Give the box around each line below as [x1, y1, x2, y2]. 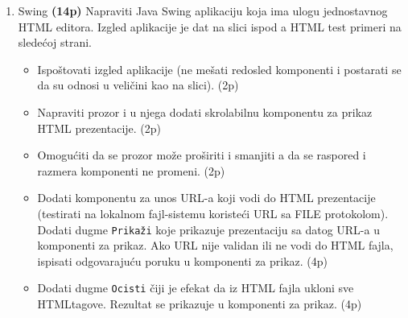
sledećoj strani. [18, 34, 92, 51]
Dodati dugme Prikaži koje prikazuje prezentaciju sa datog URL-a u [37, 221, 380, 237]
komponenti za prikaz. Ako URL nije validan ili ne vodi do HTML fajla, [37, 237, 394, 254]
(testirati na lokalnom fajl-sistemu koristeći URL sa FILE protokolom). [37, 204, 389, 221]
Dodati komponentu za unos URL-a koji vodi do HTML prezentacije [37, 189, 376, 206]
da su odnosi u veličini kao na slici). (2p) [37, 76, 239, 93]
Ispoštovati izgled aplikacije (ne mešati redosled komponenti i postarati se [37, 60, 402, 77]
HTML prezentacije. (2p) [37, 119, 162, 136]
